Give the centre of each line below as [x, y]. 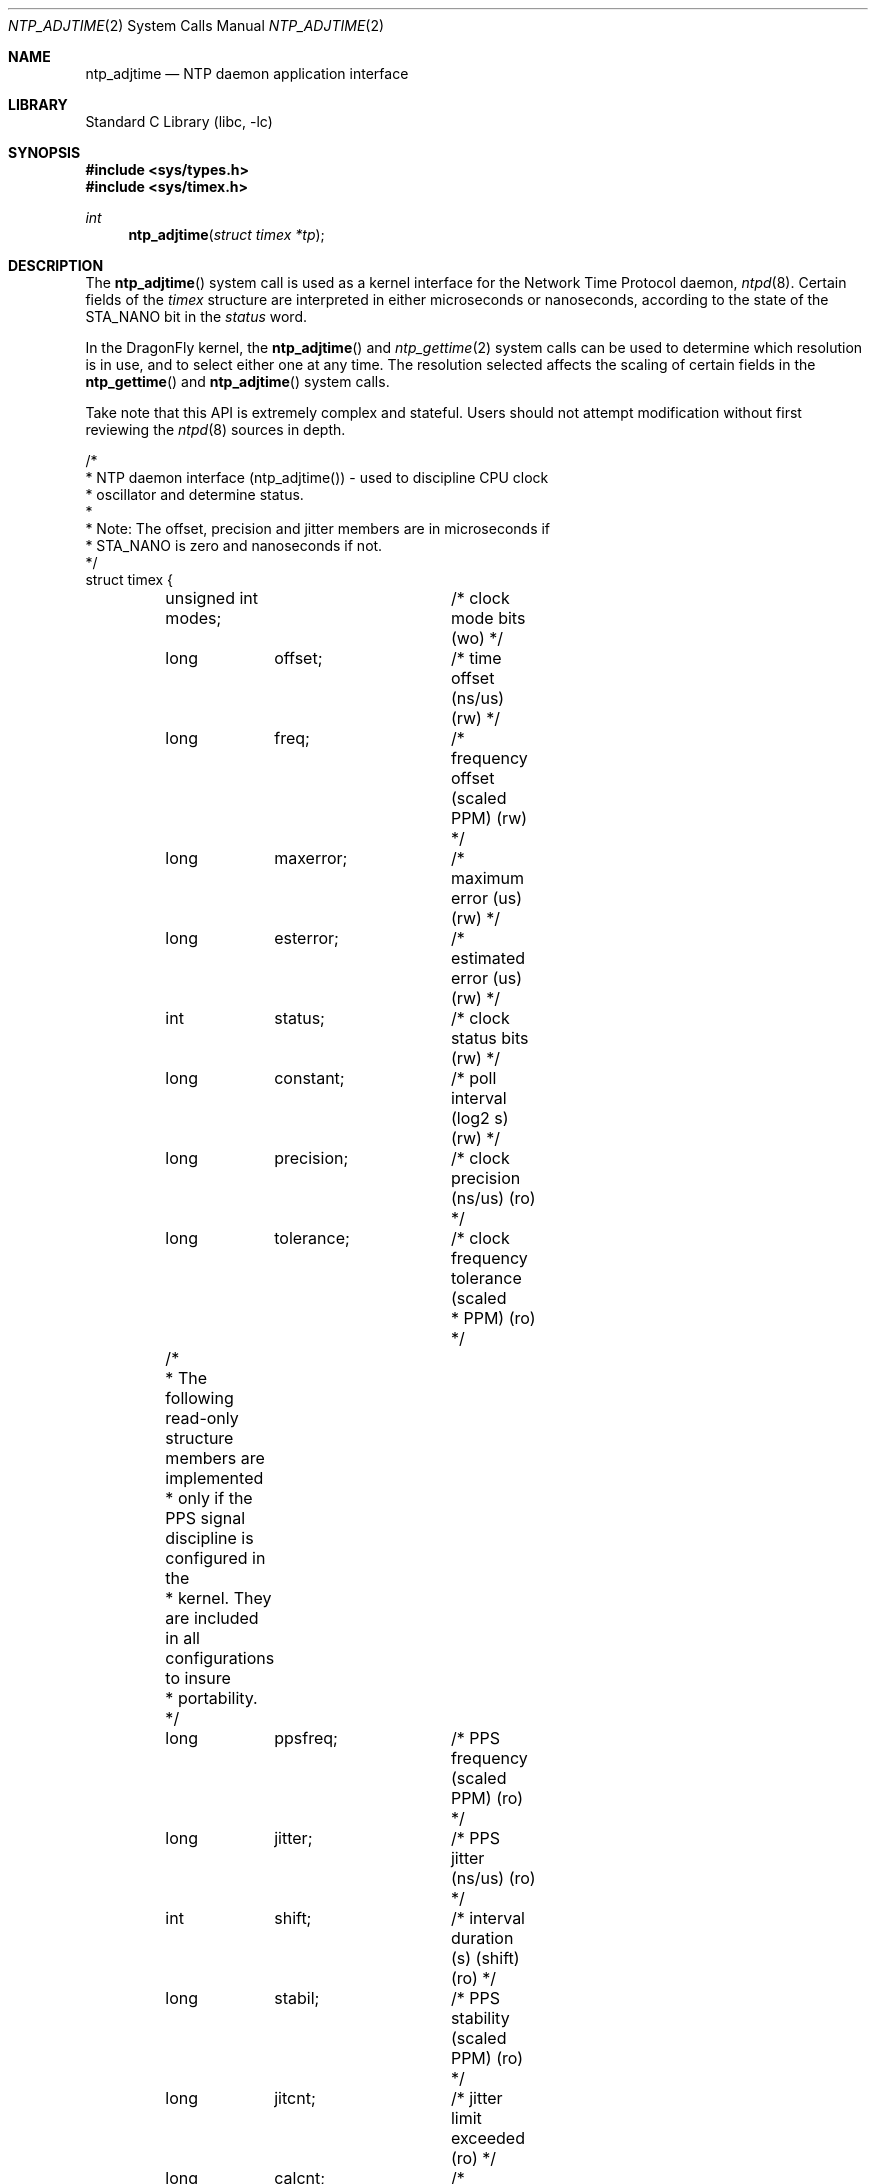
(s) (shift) [485, 1958]
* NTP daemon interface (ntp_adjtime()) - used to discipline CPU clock [317, 477]
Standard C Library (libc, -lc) [179, 121]
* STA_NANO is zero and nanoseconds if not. [234, 545]
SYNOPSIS [44, 152]
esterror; [306, 938]
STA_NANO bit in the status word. [196, 316]
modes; [193, 618]
